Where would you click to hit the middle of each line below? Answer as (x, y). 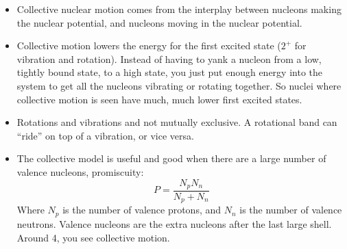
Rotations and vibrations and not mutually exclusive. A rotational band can (177, 122)
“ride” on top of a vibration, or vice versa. (105, 135)
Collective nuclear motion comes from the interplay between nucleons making (179, 9)
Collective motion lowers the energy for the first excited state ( (149, 45)
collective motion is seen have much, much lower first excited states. (159, 99)
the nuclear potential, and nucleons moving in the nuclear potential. (159, 22)
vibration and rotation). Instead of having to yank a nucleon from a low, (169, 58)
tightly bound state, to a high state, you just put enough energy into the (169, 72)
